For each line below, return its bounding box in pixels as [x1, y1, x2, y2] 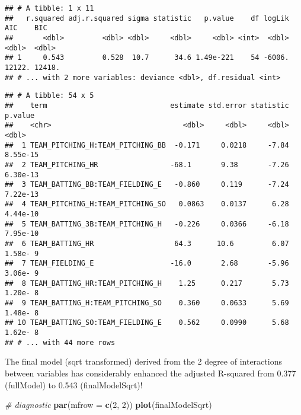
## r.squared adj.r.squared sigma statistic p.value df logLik [5, 14, 289, 23]
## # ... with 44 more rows [5, 338, 116, 347]
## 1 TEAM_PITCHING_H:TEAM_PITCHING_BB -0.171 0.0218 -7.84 [5, 141, 289, 149]
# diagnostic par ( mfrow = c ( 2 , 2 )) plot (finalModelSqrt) [5, 398, 212, 411]
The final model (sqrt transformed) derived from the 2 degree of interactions [5, 355, 282, 368]
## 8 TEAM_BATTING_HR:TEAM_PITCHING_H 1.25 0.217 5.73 [5, 279, 289, 288]
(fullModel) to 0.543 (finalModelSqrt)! [5, 378, 143, 391]
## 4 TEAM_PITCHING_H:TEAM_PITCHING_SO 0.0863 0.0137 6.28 [5, 200, 289, 209]
